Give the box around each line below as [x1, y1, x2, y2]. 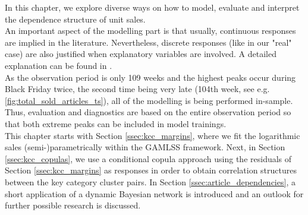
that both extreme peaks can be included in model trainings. [5, 117, 227, 129]
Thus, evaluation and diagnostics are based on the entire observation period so [5, 106, 291, 118]
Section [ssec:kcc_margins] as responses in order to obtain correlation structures [5, 164, 297, 176]
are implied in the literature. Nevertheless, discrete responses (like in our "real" [5, 36, 292, 48]
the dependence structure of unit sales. [5, 12, 146, 25]
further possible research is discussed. [5, 199, 141, 211]
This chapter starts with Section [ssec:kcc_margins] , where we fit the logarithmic [5, 129, 300, 141]
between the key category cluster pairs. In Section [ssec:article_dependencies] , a [5, 175, 296, 188]
